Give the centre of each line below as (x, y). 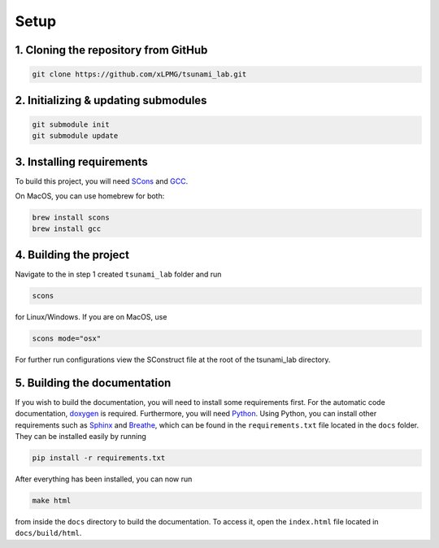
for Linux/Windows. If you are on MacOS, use (91, 316)
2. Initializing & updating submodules (111, 100)
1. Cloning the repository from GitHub (111, 50)
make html (52, 500)
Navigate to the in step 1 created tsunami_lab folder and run (118, 274)
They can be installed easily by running (80, 436)
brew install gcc (67, 229)
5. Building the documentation (93, 383)
